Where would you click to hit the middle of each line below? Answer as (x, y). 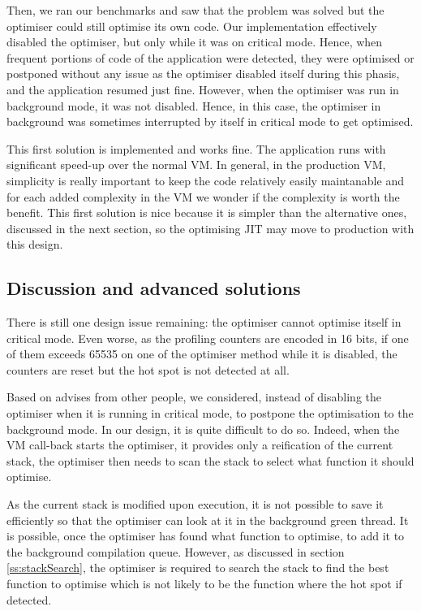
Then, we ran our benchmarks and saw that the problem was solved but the (195, 10)
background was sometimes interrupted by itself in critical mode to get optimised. (210, 121)
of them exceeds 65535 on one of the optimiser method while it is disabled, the (202, 354)
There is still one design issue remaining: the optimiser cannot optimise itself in (204, 322)
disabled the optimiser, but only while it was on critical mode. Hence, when (195, 42)
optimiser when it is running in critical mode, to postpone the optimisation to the (210, 413)
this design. (35, 244)
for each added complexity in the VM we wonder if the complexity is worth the (203, 196)
